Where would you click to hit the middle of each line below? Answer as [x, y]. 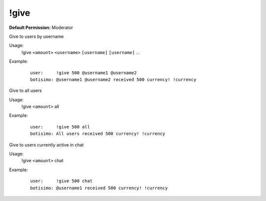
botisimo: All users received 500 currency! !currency [98, 134]
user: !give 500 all [60, 127]
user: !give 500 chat [62, 181]
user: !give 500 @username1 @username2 [83, 73]
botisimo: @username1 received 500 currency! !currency [99, 188]
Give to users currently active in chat [46, 144]
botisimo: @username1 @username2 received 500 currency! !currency [113, 79]
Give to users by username [36, 36]
